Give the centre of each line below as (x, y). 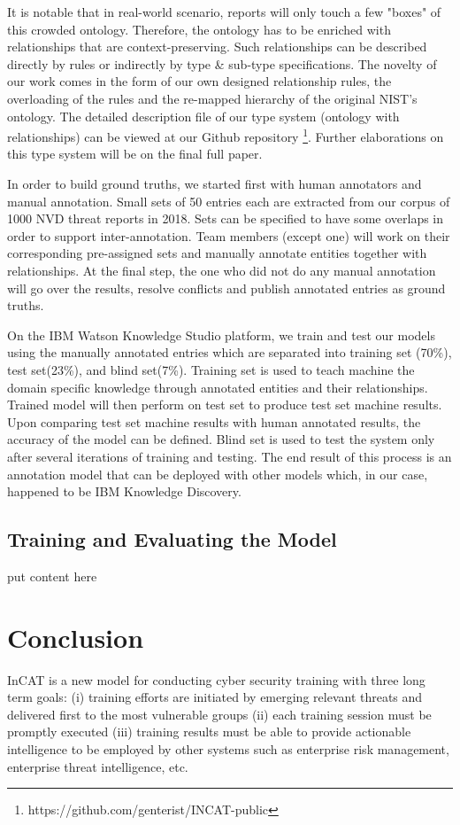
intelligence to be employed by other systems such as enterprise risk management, (228, 748)
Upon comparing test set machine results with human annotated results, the (214, 421)
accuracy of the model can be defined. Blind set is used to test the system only (221, 439)
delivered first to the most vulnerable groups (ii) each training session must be (219, 714)
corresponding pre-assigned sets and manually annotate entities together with (217, 253)
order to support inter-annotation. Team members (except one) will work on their (229, 235)
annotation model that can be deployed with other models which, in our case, (218, 474)
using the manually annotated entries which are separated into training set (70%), (230, 352)
